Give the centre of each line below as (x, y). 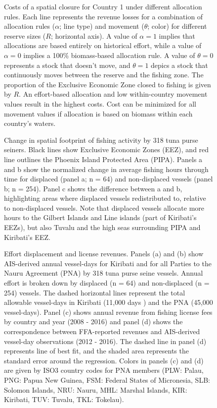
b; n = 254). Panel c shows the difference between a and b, (93, 188)
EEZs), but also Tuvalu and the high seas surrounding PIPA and (102, 227)
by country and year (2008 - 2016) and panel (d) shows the (93, 321)
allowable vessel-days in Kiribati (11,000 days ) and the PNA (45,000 (108, 302)
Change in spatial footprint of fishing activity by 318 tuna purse (101, 140)
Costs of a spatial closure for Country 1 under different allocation (103, 6)
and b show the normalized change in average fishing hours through (106, 169)
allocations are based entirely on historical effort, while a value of (103, 45)
